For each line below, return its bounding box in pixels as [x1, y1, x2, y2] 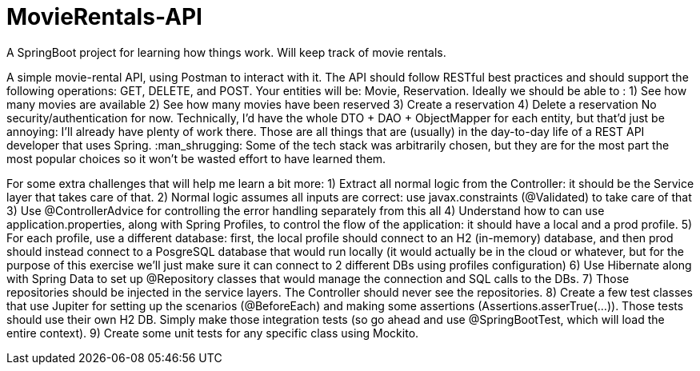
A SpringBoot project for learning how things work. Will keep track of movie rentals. [6, 45, 446, 59]
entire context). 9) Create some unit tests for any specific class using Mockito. [6, 325, 419, 340]
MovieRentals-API [6, 3, 202, 30]
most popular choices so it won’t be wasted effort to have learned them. [6, 151, 386, 166]
